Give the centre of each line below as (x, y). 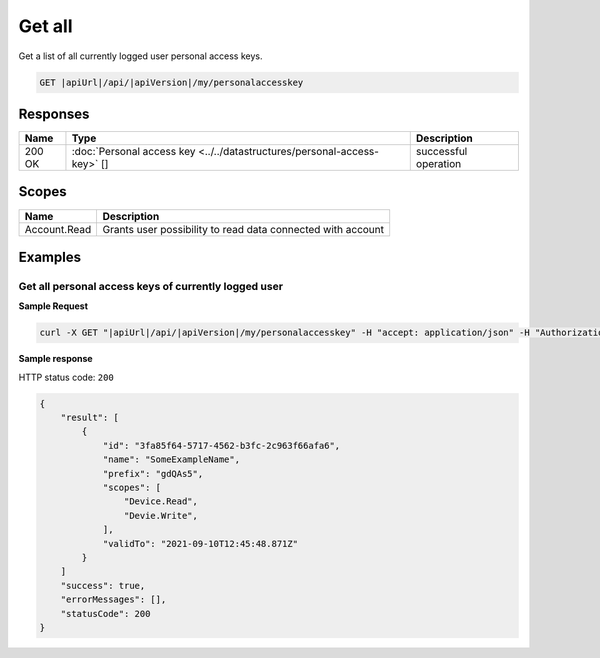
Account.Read (58, 229)
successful (441, 152)
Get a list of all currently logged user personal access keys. (140, 56)
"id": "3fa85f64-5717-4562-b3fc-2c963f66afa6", (221, 445)
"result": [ (90, 418)
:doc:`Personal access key (133, 152)
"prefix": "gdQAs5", (153, 473)
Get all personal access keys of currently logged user (151, 286)
